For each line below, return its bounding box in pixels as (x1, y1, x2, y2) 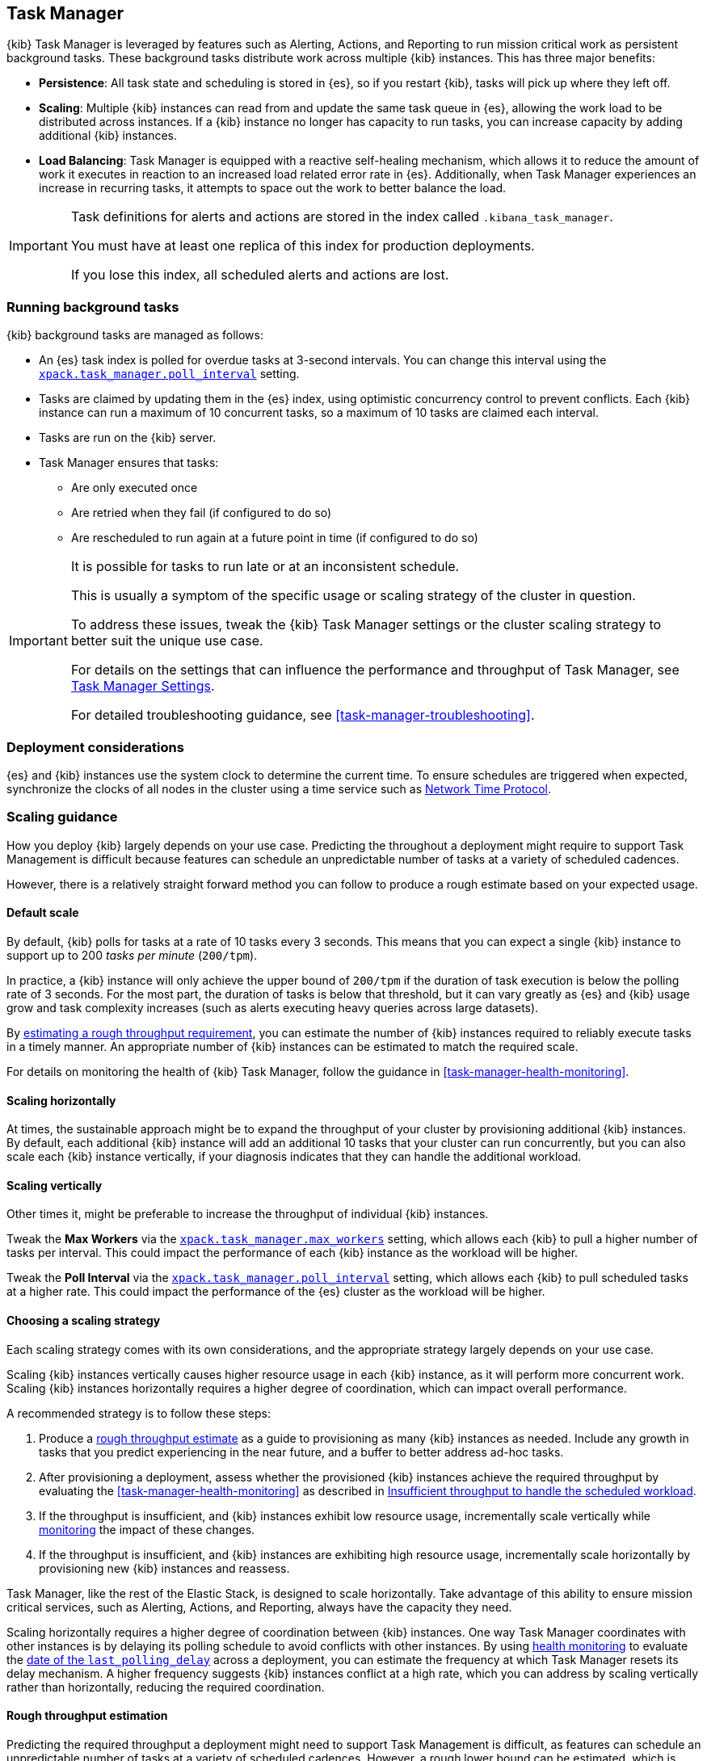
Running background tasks (6, 298, 179, 315)
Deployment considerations (6, 738, 184, 755)
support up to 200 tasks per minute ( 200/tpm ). (6, 948, 258, 962)
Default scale (6, 906, 79, 920)
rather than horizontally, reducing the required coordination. (6, 1679, 325, 1694)
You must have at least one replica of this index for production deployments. (70, 237, 535, 254)
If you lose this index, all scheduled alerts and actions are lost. (70, 267, 449, 284)
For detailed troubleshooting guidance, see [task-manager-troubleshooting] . (70, 707, 535, 724)
